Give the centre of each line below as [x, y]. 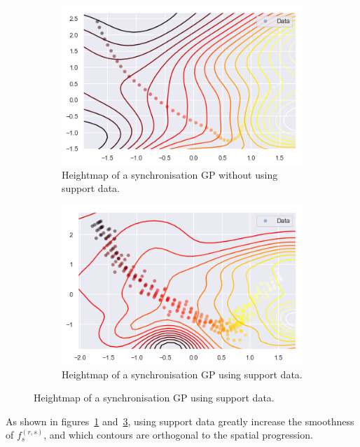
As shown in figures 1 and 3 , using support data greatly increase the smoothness [180, 421]
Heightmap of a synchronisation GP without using [170, 174]
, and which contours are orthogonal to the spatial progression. [178, 435]
